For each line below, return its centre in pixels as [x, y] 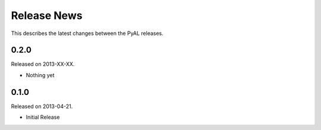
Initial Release [43, 117]
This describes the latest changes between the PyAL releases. [87, 33]
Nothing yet [40, 75]
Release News [47, 15]
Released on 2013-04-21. [42, 106]
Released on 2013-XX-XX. [43, 64]
